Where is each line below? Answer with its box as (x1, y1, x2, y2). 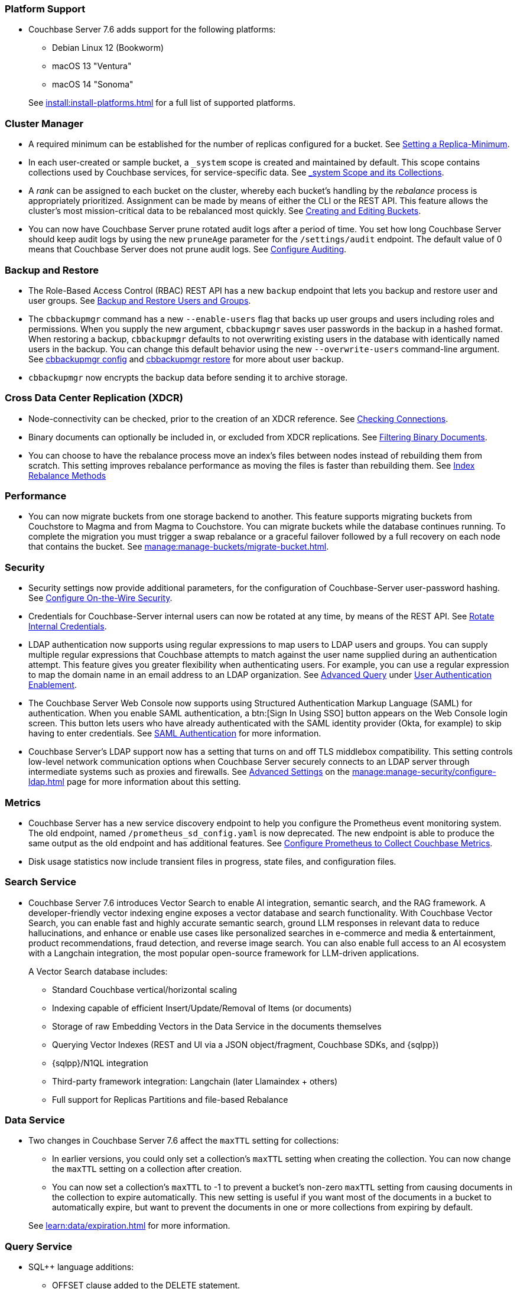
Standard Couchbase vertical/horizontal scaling (52, 984, 238, 995)
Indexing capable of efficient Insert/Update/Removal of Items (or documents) (52, 1002, 352, 1013)
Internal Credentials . (28, 621, 107, 632)
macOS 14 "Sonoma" (52, 79, 134, 90)
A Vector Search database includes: (28, 966, 168, 976)
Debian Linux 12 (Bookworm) (52, 43, 164, 53)
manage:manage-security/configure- (352, 767, 496, 777)
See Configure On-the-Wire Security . (28, 593, 173, 603)
